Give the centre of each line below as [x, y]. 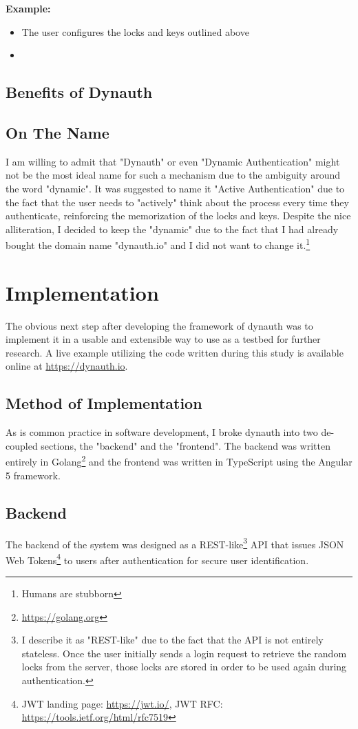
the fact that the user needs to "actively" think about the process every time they [177, 202]
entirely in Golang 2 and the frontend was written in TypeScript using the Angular [179, 461]
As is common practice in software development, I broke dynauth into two [162, 432]
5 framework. [33, 475]
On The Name [57, 132]
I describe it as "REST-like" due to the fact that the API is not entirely [172, 640]
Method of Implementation [104, 403]
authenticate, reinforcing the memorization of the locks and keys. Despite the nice [178, 216]
